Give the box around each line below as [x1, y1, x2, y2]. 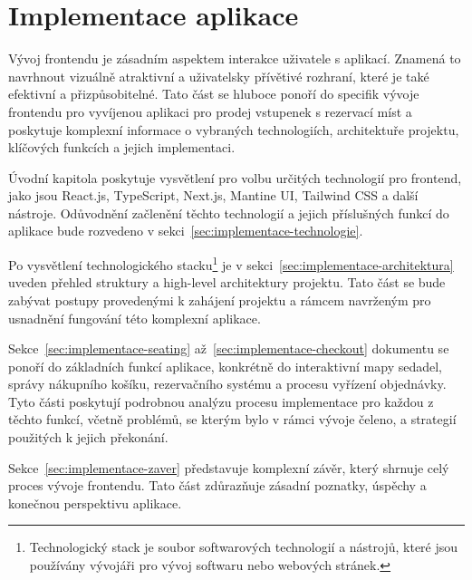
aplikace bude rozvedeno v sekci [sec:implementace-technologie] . [8, 221, 363, 240]
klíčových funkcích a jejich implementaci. [8, 138, 236, 157]
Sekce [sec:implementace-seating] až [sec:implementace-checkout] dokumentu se [8, 339, 449, 358]
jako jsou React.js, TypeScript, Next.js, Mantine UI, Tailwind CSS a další [8, 186, 419, 205]
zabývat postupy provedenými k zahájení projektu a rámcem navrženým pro [8, 290, 431, 309]
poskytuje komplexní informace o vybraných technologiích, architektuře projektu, [8, 120, 459, 139]
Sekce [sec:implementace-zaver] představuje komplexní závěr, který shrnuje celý [8, 458, 449, 477]
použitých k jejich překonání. [8, 428, 169, 447]
